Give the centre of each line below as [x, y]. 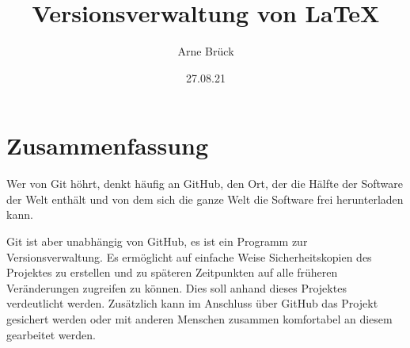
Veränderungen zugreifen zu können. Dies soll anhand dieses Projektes [177, 287]
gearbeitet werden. [51, 334]
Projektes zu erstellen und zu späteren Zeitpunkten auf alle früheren [172, 272]
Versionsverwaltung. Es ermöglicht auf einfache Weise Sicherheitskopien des [189, 256]
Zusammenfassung [108, 145]
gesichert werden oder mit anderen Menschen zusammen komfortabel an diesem [199, 319]
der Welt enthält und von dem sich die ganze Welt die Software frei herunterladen [205, 199]
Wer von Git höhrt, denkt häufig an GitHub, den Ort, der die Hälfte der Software [205, 184]
